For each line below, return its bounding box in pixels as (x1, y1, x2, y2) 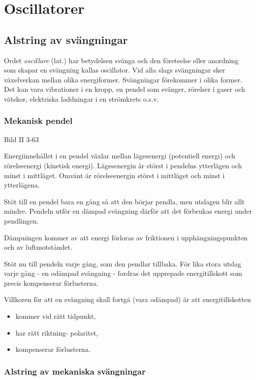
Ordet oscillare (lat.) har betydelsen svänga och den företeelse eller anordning (4, 55, 239, 65)
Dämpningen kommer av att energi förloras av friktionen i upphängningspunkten (4, 232, 248, 242)
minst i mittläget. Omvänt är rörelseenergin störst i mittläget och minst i (4, 170, 225, 180)
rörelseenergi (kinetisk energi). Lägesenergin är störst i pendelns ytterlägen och (4, 160, 242, 170)
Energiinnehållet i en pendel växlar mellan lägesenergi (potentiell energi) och (4, 151, 235, 161)
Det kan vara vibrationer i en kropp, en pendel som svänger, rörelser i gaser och (4, 84, 245, 94)
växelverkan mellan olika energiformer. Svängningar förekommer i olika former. (4, 74, 242, 84)
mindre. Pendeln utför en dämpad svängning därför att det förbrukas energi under (4, 206, 252, 216)
